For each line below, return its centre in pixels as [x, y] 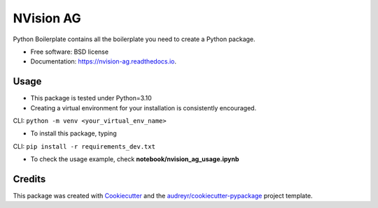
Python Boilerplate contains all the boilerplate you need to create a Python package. [134, 39]
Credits [29, 179]
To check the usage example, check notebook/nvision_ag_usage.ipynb [135, 159]
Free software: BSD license [69, 52]
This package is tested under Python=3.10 [91, 98]
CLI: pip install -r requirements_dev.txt [84, 146]
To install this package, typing [73, 133]
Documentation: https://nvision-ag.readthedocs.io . [104, 61]
